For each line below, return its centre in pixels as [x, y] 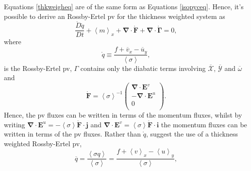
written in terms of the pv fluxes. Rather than [73, 134]
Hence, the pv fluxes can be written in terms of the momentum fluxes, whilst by [123, 114]
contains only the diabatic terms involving [143, 68]
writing [15, 124]
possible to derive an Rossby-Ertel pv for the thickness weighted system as [115, 16]
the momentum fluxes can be [204, 124]
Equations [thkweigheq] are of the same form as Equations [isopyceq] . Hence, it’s [124, 6]
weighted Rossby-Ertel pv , [43, 143]
